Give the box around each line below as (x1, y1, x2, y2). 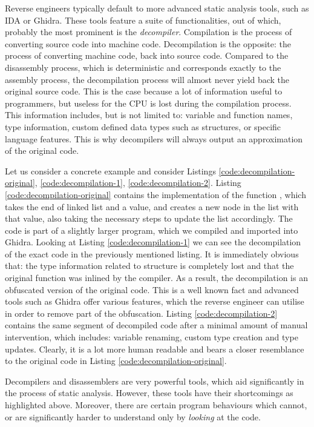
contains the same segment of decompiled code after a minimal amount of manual (5, 319, 308, 331)
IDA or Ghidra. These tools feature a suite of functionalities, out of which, (5, 13, 281, 26)
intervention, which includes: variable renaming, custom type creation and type (5, 331, 298, 343)
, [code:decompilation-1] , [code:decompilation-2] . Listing (34, 176, 241, 189)
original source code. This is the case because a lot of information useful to (5, 85, 283, 98)
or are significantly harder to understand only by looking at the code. (5, 410, 261, 423)
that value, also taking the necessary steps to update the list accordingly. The (5, 212, 293, 225)
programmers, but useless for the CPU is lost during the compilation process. (5, 96, 292, 109)
